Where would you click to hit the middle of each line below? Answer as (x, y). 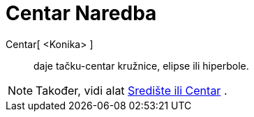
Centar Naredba (81, 13)
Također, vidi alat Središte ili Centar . (132, 90)
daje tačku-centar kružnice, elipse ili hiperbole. (141, 65)
